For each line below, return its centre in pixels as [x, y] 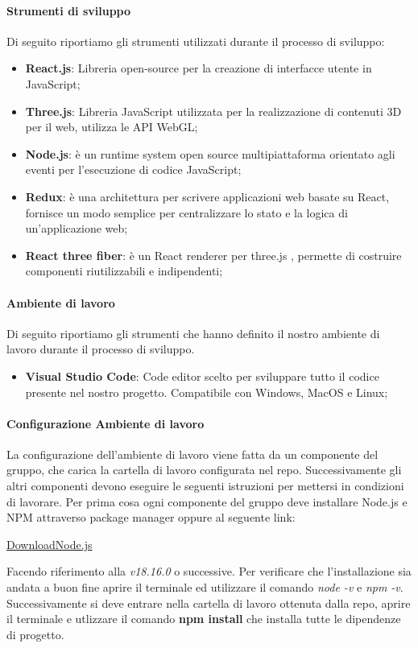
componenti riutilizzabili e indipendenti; [124, 271]
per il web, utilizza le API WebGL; [112, 127]
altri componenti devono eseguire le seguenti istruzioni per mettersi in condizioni [205, 486]
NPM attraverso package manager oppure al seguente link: [151, 517]
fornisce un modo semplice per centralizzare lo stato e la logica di [186, 212]
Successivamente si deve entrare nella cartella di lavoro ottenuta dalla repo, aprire [209, 603]
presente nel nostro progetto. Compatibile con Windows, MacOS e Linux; [207, 392]
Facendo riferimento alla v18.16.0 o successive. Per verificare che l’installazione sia [209, 571]
